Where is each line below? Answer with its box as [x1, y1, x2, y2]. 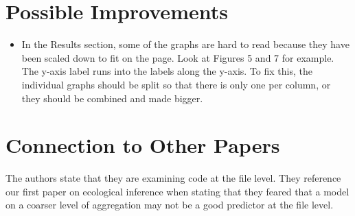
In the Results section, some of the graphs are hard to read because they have [21, 37, 350, 51]
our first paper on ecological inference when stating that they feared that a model [5, 184, 350, 198]
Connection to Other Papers [5, 131, 280, 159]
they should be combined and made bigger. [21, 91, 203, 105]
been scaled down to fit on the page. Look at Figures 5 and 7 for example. [21, 50, 334, 64]
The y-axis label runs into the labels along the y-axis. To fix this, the [21, 64, 312, 78]
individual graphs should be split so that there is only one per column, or [21, 77, 331, 91]
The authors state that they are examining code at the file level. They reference [5, 171, 341, 185]
